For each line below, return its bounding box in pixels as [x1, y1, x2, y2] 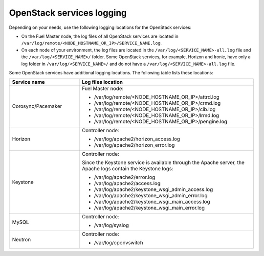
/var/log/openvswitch [94, 239, 144, 246]
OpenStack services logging [9, 7, 127, 18]
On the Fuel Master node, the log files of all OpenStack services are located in [21, 33, 178, 39]
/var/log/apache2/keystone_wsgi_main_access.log [94, 198, 210, 205]
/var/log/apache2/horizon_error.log [94, 142, 175, 149]
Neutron [12, 236, 31, 243]
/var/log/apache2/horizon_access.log [94, 136, 180, 142]
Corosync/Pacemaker [12, 103, 62, 110]
